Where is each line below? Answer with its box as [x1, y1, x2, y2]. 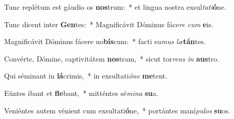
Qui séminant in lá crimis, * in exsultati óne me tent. [4, 70, 167, 81]
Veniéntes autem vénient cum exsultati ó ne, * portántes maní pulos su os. [4, 105, 230, 115]
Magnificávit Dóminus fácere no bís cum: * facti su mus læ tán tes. [4, 36, 206, 47]
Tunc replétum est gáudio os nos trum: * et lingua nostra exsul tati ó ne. [4, 2, 226, 12]
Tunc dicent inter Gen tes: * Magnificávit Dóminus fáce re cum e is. [4, 18, 214, 29]
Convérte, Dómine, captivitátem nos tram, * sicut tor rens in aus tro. [4, 53, 219, 64]
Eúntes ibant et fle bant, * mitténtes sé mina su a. [4, 87, 158, 98]
